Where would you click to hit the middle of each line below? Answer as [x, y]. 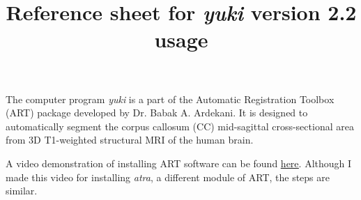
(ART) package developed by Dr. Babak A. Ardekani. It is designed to [157, 113]
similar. [22, 191]
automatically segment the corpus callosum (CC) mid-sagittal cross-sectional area [180, 126]
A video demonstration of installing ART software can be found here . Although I [179, 163]
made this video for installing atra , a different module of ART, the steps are [168, 177]
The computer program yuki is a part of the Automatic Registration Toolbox [170, 99]
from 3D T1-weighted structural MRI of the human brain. [130, 140]
